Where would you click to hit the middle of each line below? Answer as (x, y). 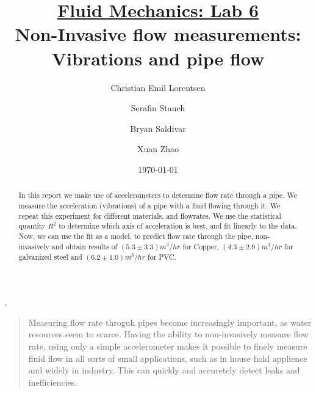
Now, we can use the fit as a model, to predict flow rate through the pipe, (136, 236)
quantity (32, 226)
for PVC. (162, 256)
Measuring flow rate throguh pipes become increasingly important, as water (170, 322)
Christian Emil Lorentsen (158, 87)
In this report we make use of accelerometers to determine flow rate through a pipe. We (158, 195)
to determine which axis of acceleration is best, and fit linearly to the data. (178, 226)
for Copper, (201, 246)
